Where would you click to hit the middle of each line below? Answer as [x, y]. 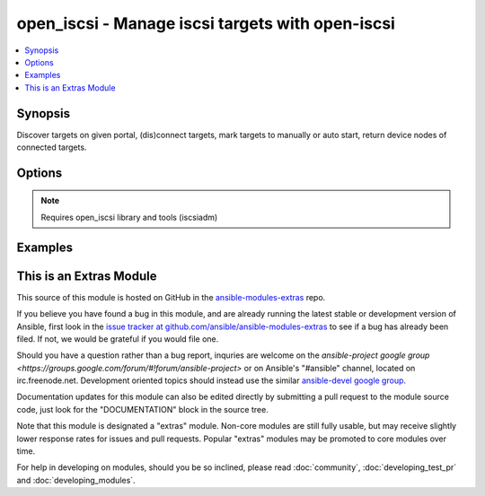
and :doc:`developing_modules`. [76, 480]
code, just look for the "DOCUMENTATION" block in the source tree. [142, 409]
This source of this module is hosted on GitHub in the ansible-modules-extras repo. [171, 297]
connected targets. [52, 147]
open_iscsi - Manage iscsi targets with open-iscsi [206, 23]
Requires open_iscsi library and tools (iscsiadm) [129, 217]
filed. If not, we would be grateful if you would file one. [118, 339]
